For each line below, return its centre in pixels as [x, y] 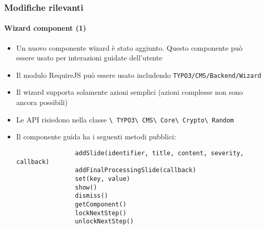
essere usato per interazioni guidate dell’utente [89, 58]
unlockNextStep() [104, 222]
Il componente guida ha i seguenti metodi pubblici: [96, 137]
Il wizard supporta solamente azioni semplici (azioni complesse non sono [129, 92]
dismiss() [91, 196]
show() [86, 187]
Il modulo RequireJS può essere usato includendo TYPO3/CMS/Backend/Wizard [139, 75]
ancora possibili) [42, 102]
